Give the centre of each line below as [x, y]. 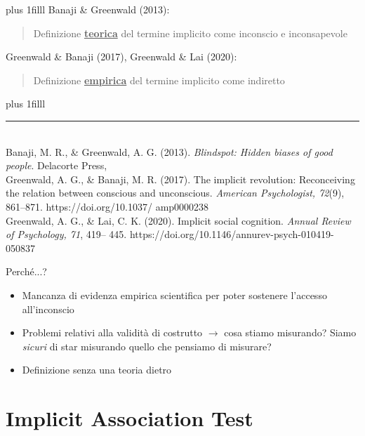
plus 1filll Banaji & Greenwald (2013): [88, 9]
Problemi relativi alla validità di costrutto [112, 332]
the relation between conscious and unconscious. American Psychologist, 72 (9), [175, 193]
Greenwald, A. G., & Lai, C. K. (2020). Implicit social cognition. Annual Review [178, 220]
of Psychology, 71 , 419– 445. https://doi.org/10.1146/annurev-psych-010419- [170, 234]
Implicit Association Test [130, 418]
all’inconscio [48, 309]
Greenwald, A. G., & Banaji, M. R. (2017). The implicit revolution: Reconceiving [180, 179]
